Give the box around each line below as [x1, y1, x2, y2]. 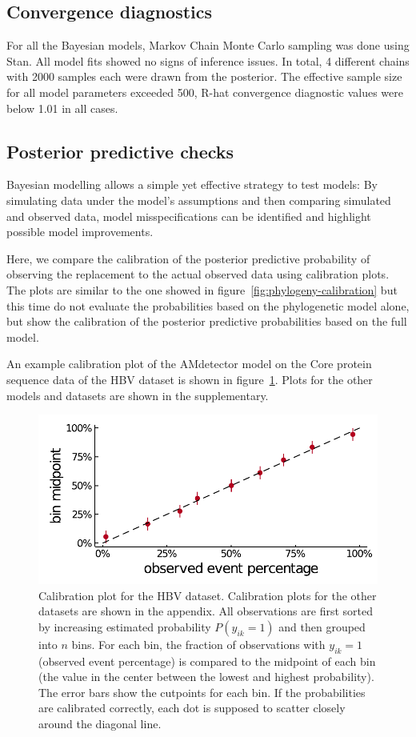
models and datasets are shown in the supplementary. [6, 387, 269, 403]
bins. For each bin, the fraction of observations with [71, 635, 326, 652]
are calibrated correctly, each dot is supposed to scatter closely [38, 699, 346, 716]
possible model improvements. [6, 223, 154, 240]
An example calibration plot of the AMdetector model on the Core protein [6, 355, 372, 372]
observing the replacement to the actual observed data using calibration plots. [6, 266, 390, 282]
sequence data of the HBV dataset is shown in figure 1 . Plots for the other [6, 371, 373, 387]
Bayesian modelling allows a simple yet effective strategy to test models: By [6, 176, 378, 193]
